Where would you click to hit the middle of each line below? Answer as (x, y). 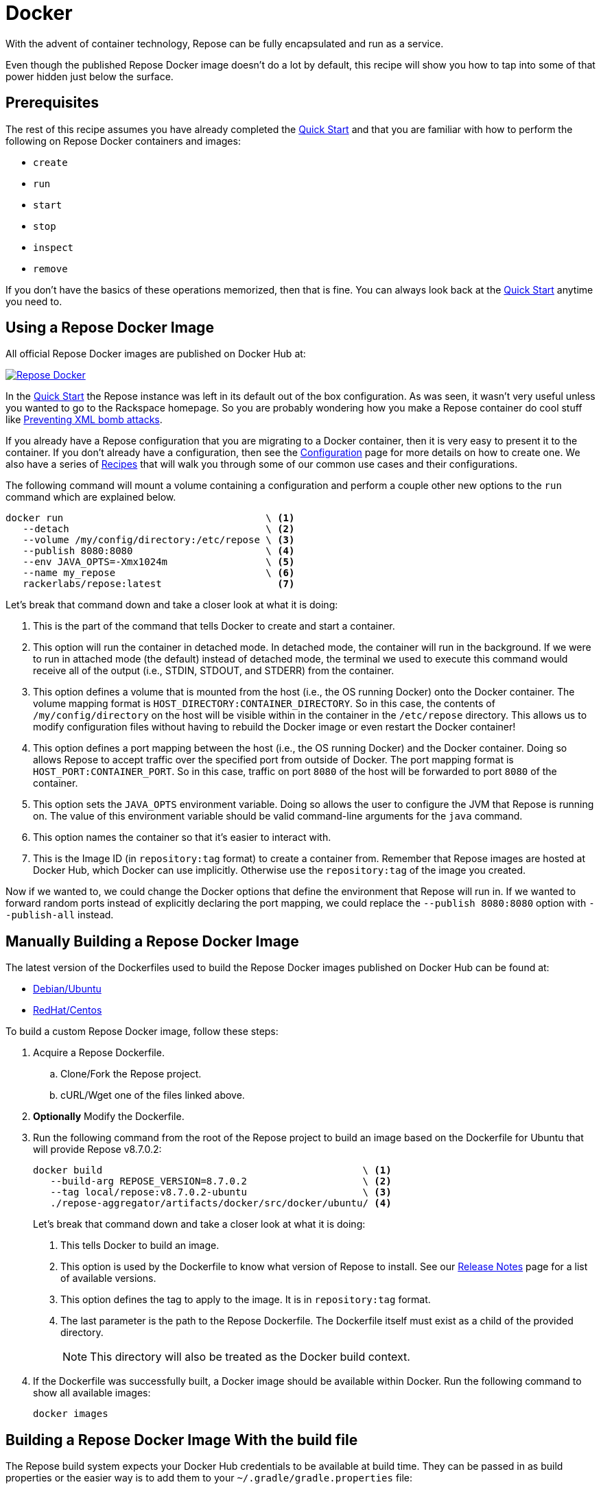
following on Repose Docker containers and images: (123, 141)
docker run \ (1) (150, 518)
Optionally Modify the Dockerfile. (109, 1117)
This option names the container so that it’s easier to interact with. (182, 837)
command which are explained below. (91, 497)
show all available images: (92, 1393)
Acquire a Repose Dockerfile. (99, 1053)
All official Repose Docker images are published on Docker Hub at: (156, 354)
